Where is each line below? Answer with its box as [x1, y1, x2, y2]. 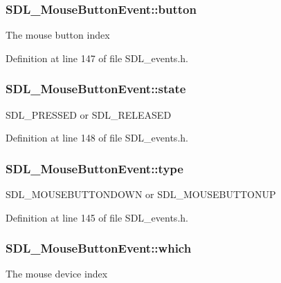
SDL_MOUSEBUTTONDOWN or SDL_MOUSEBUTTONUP [6, 187, 276, 202]
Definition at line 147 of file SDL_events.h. [6, 50, 188, 65]
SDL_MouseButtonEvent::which [6, 240, 192, 257]
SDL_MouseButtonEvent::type [6, 159, 183, 177]
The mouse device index [6, 266, 108, 281]
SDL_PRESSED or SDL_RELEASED [6, 107, 172, 121]
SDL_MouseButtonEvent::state [6, 80, 186, 97]
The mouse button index [6, 28, 110, 42]
